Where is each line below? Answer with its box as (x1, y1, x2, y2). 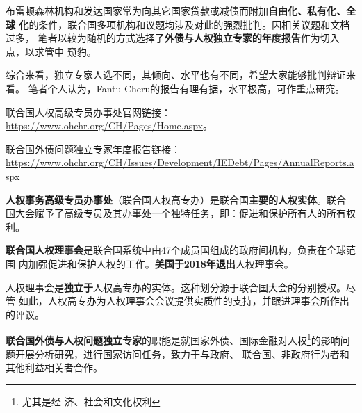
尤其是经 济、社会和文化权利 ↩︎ (22, 394, 161, 408)
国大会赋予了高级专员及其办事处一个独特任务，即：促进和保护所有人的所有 (6, 206, 346, 220)
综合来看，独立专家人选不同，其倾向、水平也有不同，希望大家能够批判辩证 (6, 67, 346, 82)
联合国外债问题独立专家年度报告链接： (6, 141, 181, 156)
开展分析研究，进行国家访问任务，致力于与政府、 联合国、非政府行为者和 (15, 346, 349, 361)
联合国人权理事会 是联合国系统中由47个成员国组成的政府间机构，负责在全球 (6, 243, 346, 257)
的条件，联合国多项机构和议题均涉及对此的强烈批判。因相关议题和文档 (28, 17, 350, 31)
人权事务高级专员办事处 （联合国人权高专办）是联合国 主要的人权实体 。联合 (6, 192, 346, 206)
